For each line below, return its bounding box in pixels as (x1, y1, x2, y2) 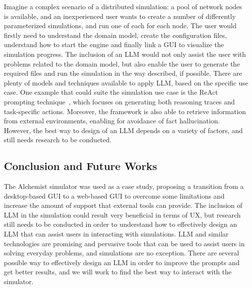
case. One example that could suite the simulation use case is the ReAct (4, 87, 218, 97)
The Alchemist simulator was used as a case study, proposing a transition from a (4, 181, 244, 191)
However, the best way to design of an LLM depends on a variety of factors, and (4, 125, 243, 135)
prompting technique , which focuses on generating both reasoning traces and (4, 96, 235, 106)
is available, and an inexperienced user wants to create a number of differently (4, 11, 236, 21)
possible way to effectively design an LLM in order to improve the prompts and (4, 257, 240, 267)
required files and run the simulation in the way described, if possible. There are (4, 68, 242, 78)
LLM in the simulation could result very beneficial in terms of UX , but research (4, 209, 241, 220)
